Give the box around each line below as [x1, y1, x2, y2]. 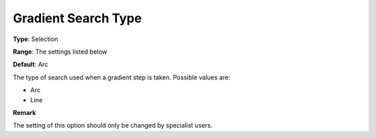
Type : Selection [13, 35, 58, 43]
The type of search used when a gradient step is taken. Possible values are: [13, 73, 230, 82]
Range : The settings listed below [13, 47, 107, 56]
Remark [13, 108, 36, 116]
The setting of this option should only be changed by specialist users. [13, 121, 213, 130]
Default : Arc [13, 60, 49, 69]
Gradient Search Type [13, 10, 142, 26]
